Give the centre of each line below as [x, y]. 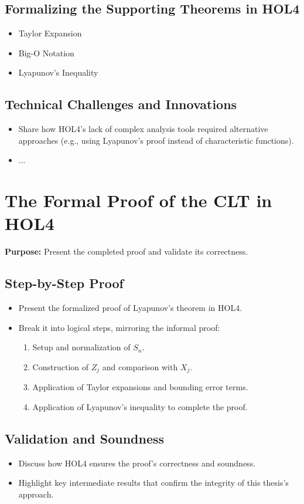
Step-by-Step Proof [64, 283]
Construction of [61, 366]
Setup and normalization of [81, 347]
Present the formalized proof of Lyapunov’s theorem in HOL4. [130, 308]
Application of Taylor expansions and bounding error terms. [140, 387]
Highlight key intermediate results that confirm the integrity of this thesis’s [153, 483]
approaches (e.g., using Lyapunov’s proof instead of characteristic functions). [156, 140]
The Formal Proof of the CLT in [139, 200]
